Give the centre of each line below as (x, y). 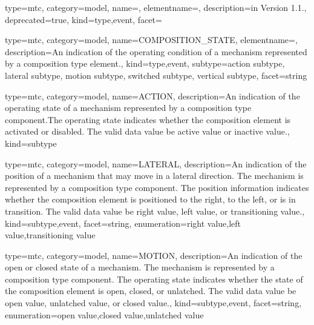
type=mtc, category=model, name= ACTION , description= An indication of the (152, 95)
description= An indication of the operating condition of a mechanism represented (156, 51)
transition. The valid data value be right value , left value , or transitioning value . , (155, 211)
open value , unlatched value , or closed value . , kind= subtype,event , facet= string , (153, 303)
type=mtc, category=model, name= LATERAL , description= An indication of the (156, 163)
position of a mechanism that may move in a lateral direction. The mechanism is (154, 176)
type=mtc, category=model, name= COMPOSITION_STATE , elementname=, (151, 40)
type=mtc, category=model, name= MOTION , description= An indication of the (154, 255)
